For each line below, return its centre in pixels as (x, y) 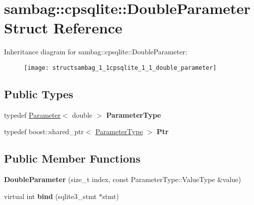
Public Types (39, 94)
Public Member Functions (72, 158)
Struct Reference (63, 28)
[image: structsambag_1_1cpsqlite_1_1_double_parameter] (120, 68)
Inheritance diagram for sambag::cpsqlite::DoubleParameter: (96, 52)
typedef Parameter (32, 114)
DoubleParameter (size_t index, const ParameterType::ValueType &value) (123, 179)
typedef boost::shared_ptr (44, 131)
